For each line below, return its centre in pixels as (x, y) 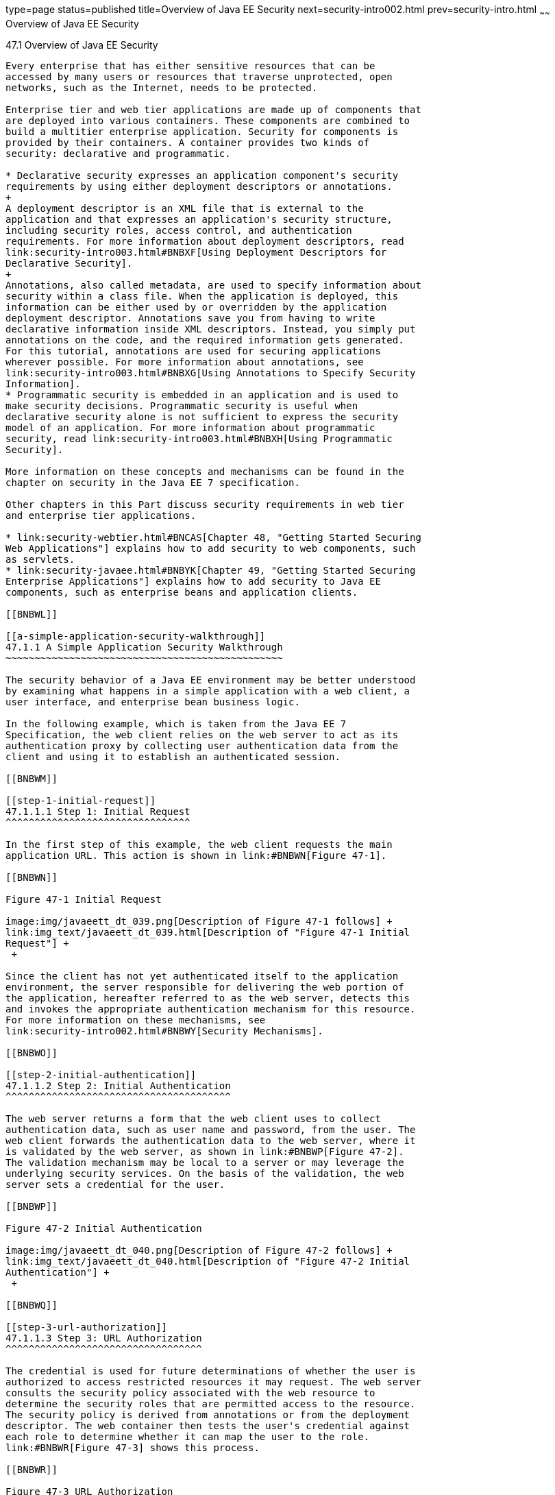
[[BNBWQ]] (32, 1305)
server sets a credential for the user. (115, 1184)
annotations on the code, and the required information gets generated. (205, 340)
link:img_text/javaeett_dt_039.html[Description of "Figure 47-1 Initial (208, 932)
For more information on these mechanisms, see (136, 1020)
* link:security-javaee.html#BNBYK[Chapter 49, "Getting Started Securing (211, 570)
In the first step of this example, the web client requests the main (199, 844)
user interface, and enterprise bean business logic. (153, 702)
